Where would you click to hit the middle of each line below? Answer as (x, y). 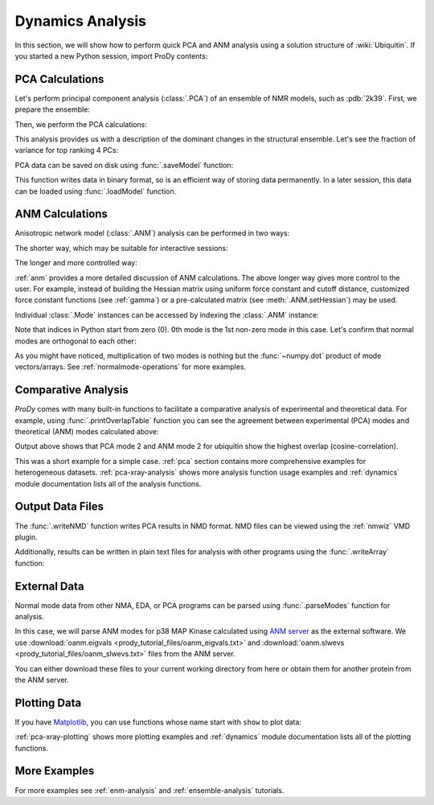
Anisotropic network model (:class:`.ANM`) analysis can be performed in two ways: (152, 233)
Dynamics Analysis (80, 21)
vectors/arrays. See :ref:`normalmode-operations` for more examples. (131, 367)
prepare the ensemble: (52, 109)
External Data (49, 586)
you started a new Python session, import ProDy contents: (111, 55)
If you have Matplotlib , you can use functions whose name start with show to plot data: (158, 722)
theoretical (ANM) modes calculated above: (87, 432)
